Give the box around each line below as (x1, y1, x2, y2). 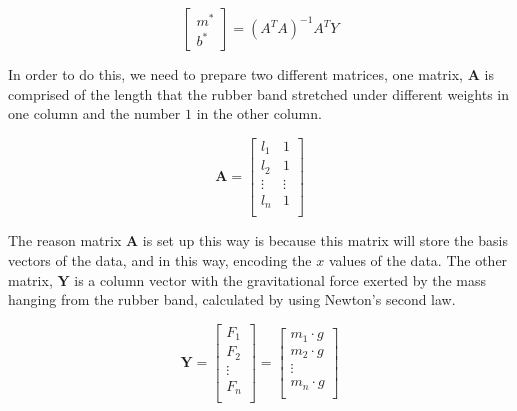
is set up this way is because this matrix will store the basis (142, 230, 508, 251)
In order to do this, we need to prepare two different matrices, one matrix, (8, 64, 463, 84)
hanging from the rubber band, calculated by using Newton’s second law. (8, 289, 456, 310)
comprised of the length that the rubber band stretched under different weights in (8, 83, 509, 104)
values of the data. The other (328, 249, 508, 270)
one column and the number (8, 103, 181, 124)
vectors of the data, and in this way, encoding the (8, 249, 312, 270)
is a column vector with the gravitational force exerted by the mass (74, 269, 487, 290)
